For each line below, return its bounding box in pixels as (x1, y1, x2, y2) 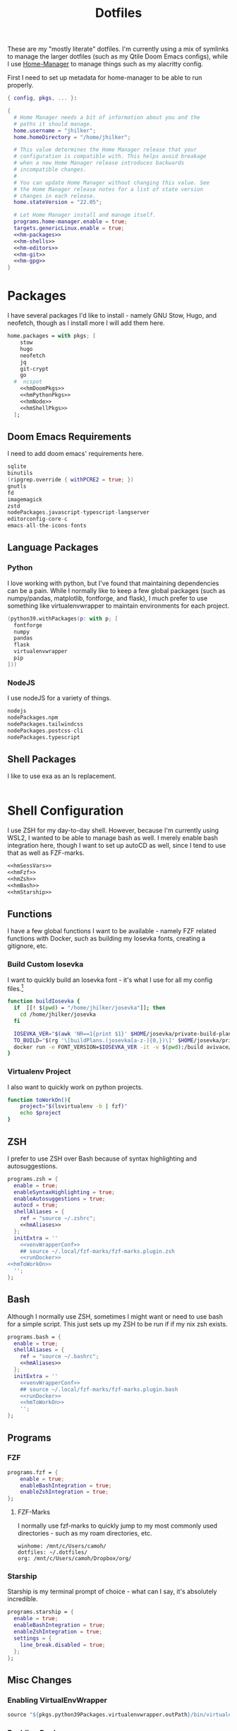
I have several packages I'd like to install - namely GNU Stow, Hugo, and (7, 311, 217, 320)
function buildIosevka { (7, 998, 80, 1005)
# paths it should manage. (13, 120, 93, 128)
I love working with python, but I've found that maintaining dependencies (7, 579, 219, 587)
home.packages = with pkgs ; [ (7, 333, 97, 340)
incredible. (7, 1595, 38, 1603)
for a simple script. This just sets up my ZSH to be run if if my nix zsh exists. (7, 1319, 228, 1328)
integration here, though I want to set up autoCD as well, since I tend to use (7, 841, 226, 850)
